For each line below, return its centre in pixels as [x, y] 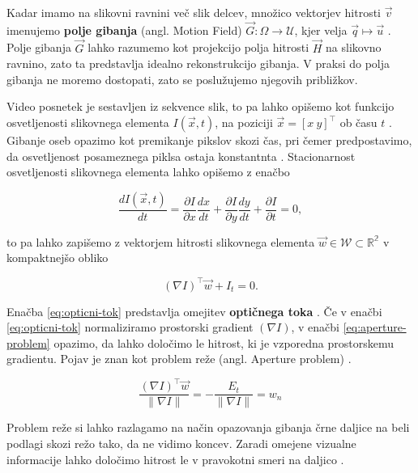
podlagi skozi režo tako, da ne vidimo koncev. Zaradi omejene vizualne [181, 443]
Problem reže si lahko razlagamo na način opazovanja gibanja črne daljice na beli [208, 427]
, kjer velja [321, 30]
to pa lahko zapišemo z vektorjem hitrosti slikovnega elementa [161, 241]
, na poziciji [244, 122]
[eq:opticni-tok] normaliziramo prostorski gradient [130, 327]
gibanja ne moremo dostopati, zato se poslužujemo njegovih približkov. [182, 79]
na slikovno [354, 47]
